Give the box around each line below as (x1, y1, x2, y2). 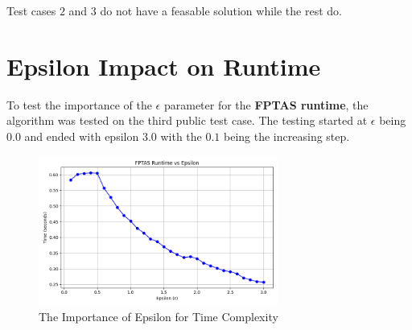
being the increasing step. (224, 127, 350, 144)
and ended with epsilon (24, 127, 139, 144)
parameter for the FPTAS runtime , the (163, 96, 369, 113)
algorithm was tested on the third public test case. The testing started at (6, 112, 368, 129)
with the (160, 127, 202, 144)
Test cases (6, 2, 56, 19)
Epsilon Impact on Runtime (6, 49, 321, 82)
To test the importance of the (6, 96, 152, 113)
